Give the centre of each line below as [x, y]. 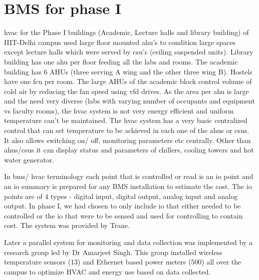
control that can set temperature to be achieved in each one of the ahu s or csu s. [127, 130]
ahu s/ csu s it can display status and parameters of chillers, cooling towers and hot [129, 150]
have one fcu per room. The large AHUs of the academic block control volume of [128, 81]
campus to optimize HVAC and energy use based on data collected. [107, 271]
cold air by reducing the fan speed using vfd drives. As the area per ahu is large [126, 91]
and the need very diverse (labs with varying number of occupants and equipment [129, 101]
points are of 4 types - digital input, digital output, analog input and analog [121, 196]
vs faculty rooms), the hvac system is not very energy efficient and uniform [119, 110]
